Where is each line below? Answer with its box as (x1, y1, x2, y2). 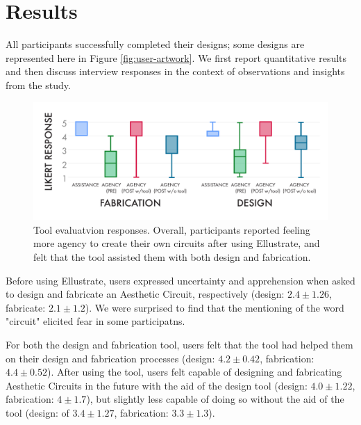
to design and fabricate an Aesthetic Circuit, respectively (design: (6, 287, 285, 301)
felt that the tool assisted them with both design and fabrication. (33, 250, 311, 264)
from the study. (6, 77, 71, 92)
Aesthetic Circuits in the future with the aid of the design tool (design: (6, 378, 308, 392)
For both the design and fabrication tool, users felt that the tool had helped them (6, 337, 353, 352)
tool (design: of (6, 405, 69, 419)
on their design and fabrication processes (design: (6, 351, 215, 365)
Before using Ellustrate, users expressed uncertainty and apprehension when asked (6, 273, 355, 287)
